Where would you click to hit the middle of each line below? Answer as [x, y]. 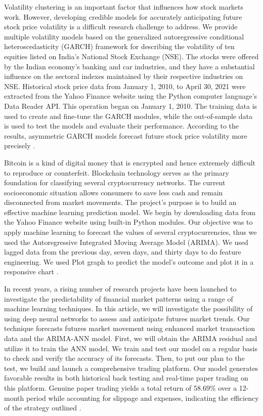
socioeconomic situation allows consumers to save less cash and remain [114, 192]
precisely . [20, 145]
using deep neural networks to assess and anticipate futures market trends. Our [127, 318]
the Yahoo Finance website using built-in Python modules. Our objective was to [128, 222]
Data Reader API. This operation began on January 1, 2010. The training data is [131, 106]
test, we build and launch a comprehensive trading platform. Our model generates [131, 368]
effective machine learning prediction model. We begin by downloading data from [130, 212]
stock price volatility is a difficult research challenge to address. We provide [121, 27]
